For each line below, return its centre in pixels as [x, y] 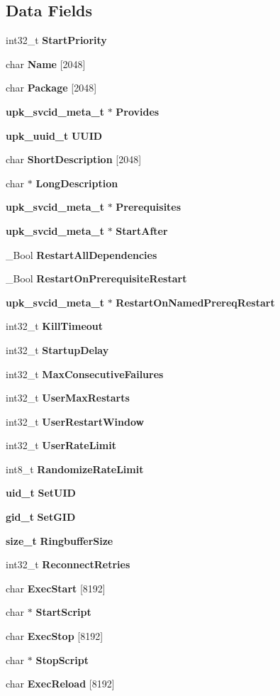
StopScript [62, 659]
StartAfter [142, 230]
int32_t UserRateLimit [61, 445]
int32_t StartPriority [56, 40]
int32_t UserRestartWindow [75, 421]
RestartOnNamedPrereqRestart [195, 302]
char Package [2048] [51, 88]
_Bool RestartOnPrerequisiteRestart [96, 278]
